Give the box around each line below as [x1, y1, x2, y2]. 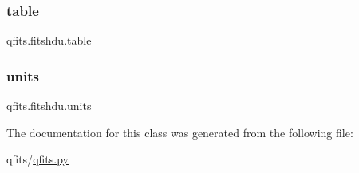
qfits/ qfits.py [6, 151, 69, 167]
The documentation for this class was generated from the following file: [6, 124, 353, 140]
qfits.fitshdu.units [6, 97, 92, 114]
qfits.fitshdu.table [6, 32, 92, 49]
